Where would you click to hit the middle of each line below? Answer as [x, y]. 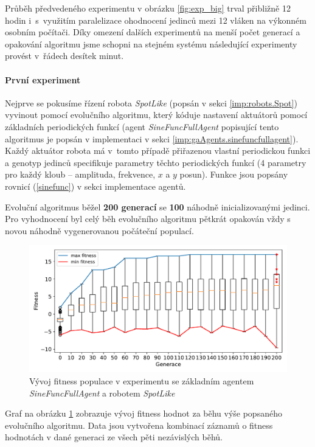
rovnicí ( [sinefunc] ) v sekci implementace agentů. [95, 186]
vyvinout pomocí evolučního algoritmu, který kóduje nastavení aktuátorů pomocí [156, 115]
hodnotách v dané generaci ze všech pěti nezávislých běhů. [114, 437]
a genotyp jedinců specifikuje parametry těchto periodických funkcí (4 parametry [156, 162]
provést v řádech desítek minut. [64, 56]
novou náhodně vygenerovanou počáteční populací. [99, 230]
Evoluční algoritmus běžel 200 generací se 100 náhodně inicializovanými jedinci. [157, 206]
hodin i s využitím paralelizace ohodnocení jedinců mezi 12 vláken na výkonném [156, 20]
